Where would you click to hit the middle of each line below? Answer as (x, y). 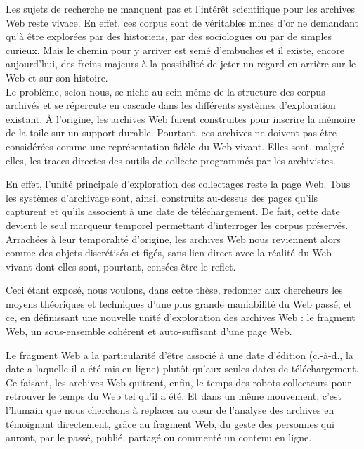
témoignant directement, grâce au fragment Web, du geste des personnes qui (170, 423)
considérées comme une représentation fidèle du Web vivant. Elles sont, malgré (175, 146)
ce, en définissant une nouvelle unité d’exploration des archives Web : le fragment (181, 317)
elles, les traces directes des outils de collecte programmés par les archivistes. (171, 160)
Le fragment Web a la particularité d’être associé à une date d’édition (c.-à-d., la (180, 354)
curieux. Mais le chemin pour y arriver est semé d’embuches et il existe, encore (175, 50)
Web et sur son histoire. (57, 77)
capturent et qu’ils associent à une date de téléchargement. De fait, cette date (173, 211)
